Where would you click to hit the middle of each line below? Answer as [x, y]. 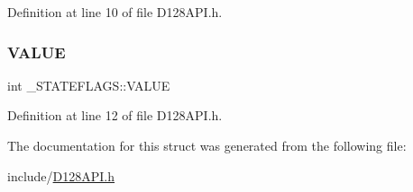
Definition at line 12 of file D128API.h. [115, 115]
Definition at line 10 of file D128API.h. [115, 12]
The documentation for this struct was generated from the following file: [207, 145]
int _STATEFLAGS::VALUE [89, 85]
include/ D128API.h [61, 175]
